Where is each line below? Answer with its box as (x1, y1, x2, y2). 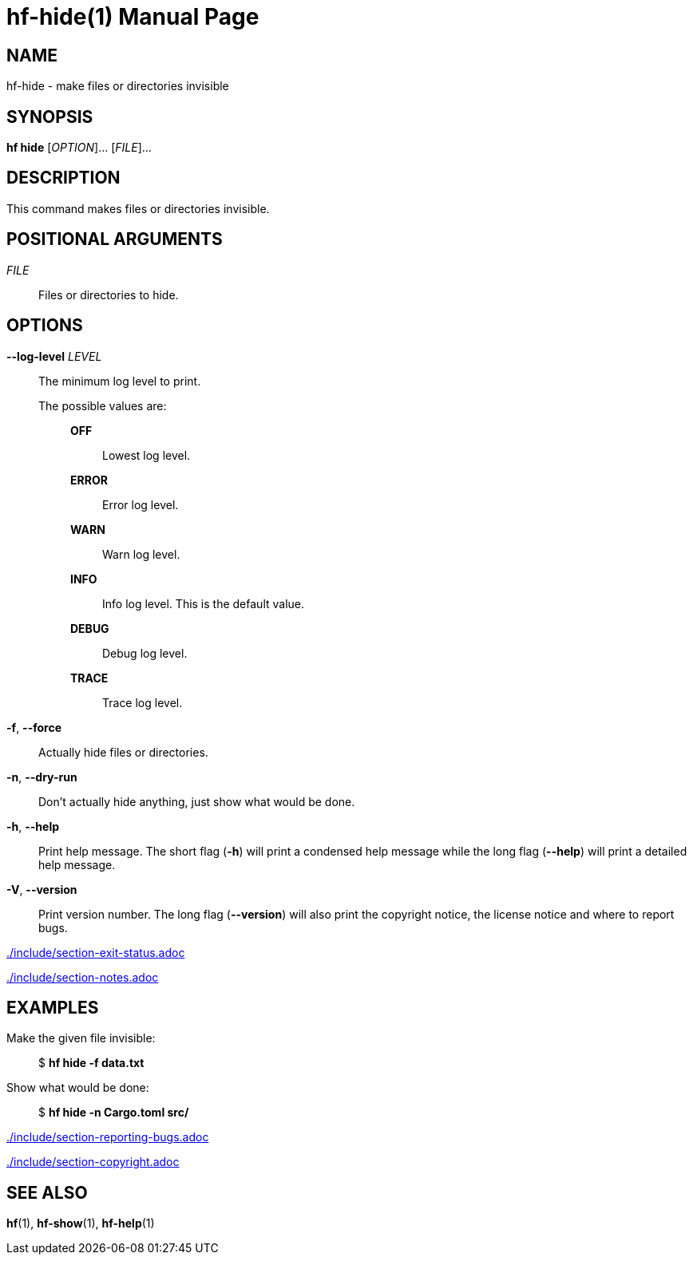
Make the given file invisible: (6, 1031, 156, 1046)
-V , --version (6, 882, 77, 896)
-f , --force (6, 720, 61, 734)
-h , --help (6, 819, 60, 833)
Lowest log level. (102, 448, 191, 462)
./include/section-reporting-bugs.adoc (6, 1130, 209, 1144)
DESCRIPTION (6, 168, 121, 188)
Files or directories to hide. (38, 287, 179, 302)
